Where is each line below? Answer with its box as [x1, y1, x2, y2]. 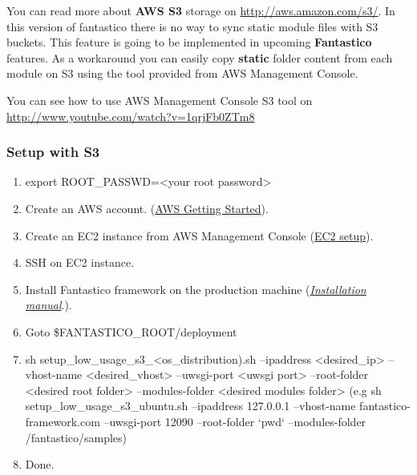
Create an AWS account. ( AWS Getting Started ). [25, 199, 269, 216]
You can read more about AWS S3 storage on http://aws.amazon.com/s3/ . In [6, 2, 395, 18]
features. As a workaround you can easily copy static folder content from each [6, 49, 393, 66]
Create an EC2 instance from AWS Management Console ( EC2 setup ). [25, 227, 374, 244]
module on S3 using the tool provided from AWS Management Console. [6, 65, 358, 82]
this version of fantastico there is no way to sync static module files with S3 [6, 18, 379, 34]
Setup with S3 [6, 142, 100, 162]
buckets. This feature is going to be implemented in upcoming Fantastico [6, 34, 372, 50]
